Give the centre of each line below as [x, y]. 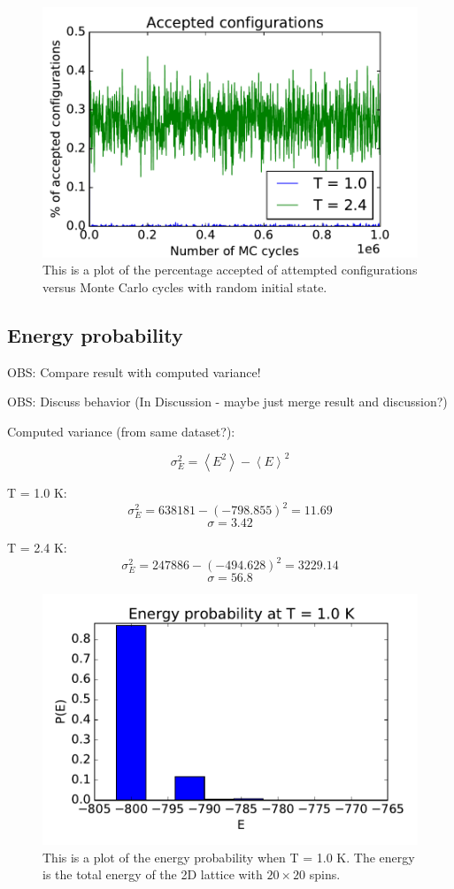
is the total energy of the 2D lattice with [153, 874]
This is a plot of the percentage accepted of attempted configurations [230, 270]
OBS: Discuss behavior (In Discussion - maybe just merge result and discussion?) [227, 402]
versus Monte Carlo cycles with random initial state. [185, 286]
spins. [325, 874]
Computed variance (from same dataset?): [121, 431]
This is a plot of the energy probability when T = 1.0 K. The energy [229, 857]
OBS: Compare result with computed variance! [134, 371]
